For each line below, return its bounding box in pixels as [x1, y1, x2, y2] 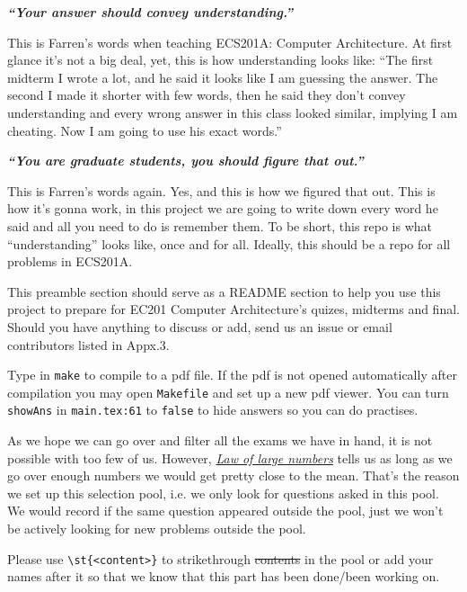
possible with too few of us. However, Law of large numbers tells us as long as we [7, 448, 453, 467]
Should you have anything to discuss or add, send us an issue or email [7, 317, 392, 336]
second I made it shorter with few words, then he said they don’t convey [7, 85, 406, 104]
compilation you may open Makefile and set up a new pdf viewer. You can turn [7, 382, 449, 401]
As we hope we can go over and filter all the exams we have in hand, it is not [7, 431, 433, 450]
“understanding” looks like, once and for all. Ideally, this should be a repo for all [7, 234, 451, 253]
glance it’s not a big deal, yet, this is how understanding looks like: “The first [7, 50, 434, 69]
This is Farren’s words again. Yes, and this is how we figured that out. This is [7, 181, 436, 200]
